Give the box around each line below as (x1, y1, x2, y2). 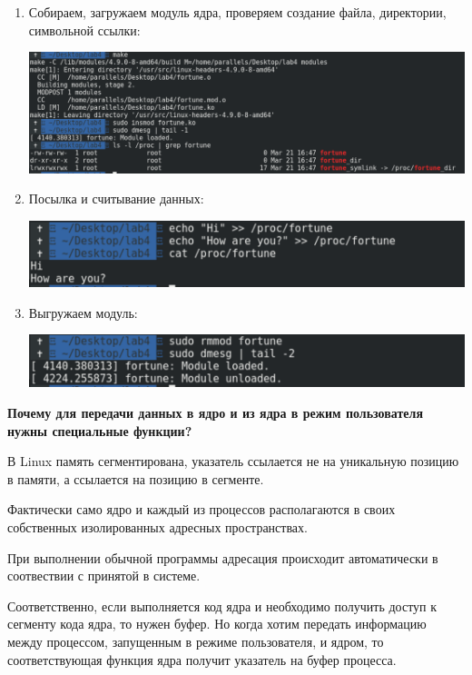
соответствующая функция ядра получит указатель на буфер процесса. (7, 650, 397, 669)
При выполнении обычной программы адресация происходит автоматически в (7, 548, 438, 567)
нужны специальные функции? (7, 421, 192, 440)
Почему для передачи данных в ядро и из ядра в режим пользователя (7, 403, 423, 422)
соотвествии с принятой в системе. (7, 566, 201, 585)
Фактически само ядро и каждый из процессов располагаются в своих (7, 500, 396, 519)
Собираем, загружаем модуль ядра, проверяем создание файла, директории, (28, 3, 447, 21)
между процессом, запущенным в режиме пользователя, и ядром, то (7, 632, 384, 651)
